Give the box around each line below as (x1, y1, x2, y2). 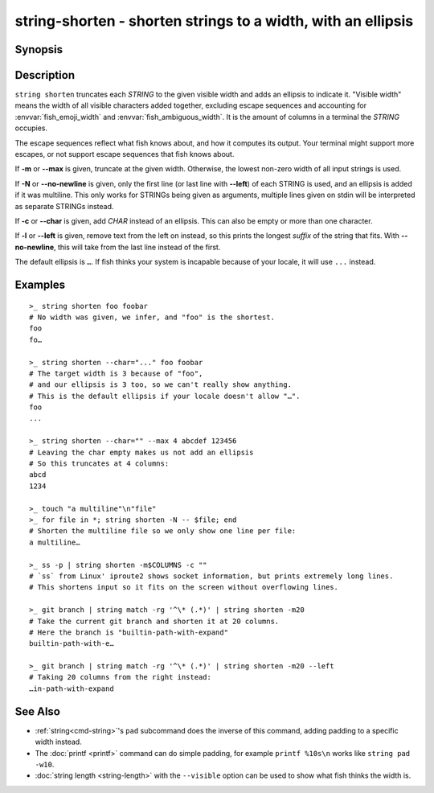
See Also (14, 705, 60, 718)
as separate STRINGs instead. (14, 201, 114, 211)
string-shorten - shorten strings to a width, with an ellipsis (14, 12, 414, 30)
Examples (14, 277, 66, 291)
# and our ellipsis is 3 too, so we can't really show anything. (29, 380, 293, 389)
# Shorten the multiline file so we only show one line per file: (29, 527, 297, 536)
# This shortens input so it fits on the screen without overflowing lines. (29, 583, 339, 592)
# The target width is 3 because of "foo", (29, 368, 203, 378)
